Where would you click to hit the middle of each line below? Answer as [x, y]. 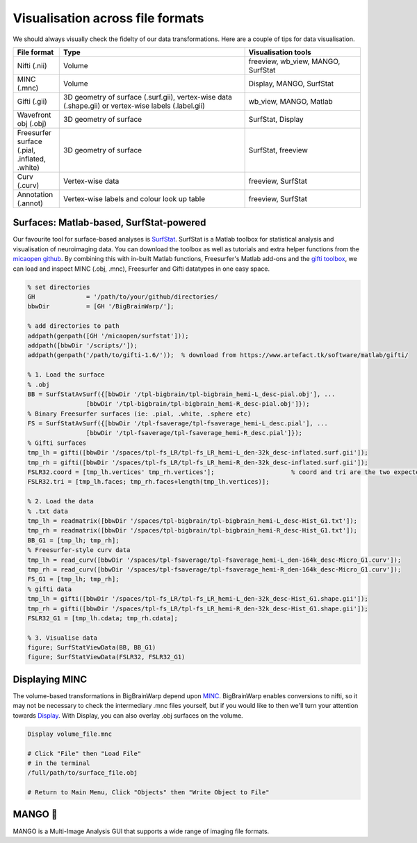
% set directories [59, 287]
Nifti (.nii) [32, 65]
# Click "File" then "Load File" [84, 753]
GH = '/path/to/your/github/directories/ [123, 297]
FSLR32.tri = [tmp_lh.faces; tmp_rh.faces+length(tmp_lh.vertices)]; [148, 482]
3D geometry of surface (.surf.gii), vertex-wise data [148, 97]
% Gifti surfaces [57, 443]
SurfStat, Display [276, 119]
